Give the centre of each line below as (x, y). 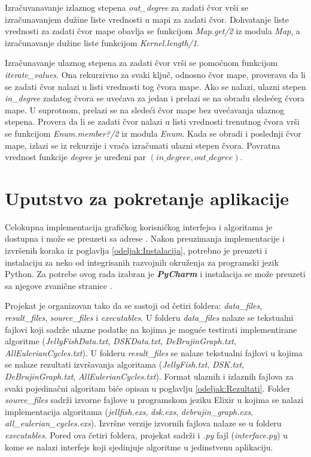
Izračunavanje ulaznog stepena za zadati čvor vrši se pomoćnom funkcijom (141, 63)
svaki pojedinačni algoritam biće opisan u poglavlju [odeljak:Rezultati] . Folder (148, 388)
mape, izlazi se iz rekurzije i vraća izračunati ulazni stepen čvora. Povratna (143, 145)
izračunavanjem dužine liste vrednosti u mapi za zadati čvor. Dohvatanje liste (147, 19)
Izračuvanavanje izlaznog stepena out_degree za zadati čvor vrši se (126, 7)
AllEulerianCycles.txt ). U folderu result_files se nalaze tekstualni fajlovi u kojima (154, 352)
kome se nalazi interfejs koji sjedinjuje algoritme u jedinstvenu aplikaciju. (139, 447)
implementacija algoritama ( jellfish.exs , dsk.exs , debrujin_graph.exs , (129, 411)
